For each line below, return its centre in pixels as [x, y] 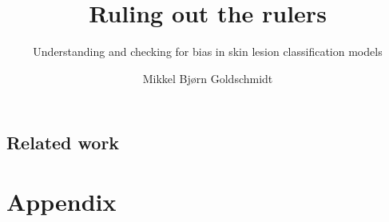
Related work [63, 143]
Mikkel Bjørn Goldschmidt [208, 78]
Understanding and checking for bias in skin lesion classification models [208, 52]
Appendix [62, 201]
